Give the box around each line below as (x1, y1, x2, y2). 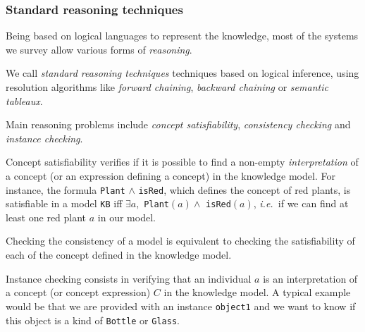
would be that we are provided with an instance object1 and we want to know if (6, 298, 356, 313)
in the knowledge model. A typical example (163, 285, 351, 300)
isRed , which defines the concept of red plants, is (138, 182, 351, 197)
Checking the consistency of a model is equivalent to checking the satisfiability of (6, 233, 355, 248)
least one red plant (6, 209, 87, 224)
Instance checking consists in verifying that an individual (6, 271, 252, 285)
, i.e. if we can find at (253, 196, 349, 211)
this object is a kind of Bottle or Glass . (6, 312, 180, 327)
